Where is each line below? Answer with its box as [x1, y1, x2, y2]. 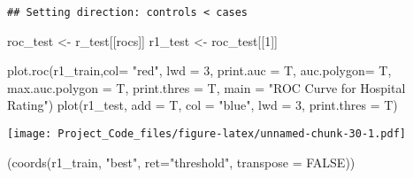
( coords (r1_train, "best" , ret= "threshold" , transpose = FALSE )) [7, 152, 356, 171]
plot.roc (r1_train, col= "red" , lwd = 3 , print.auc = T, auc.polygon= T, [7, 61, 392, 80]
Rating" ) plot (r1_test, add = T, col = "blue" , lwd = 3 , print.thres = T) [7, 96, 398, 114]
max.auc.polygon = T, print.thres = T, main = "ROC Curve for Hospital [7, 78, 406, 97]
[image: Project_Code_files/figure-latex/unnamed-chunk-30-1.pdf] [7, 128, 407, 141]
